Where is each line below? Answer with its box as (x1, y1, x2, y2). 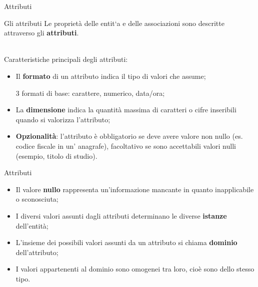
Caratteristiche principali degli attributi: (4, 54, 128, 64)
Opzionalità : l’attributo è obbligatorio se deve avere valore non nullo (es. (15, 131, 243, 141)
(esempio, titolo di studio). (15, 150, 97, 161)
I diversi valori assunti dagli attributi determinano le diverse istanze (15, 210, 227, 221)
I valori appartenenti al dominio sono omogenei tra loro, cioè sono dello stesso (15, 264, 254, 274)
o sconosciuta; (15, 194, 58, 204)
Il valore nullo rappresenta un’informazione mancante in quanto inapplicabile (15, 184, 254, 194)
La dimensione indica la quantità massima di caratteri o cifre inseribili (15, 104, 236, 115)
